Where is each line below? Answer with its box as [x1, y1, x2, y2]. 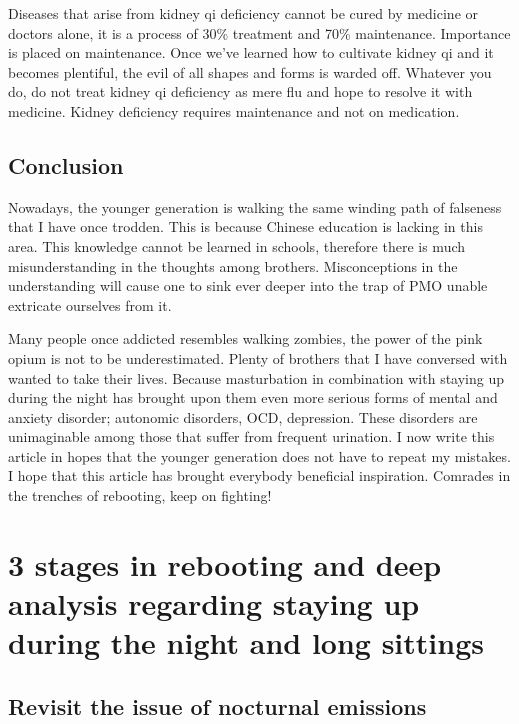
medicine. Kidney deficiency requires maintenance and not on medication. [8, 100, 460, 121]
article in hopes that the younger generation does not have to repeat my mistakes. [8, 445, 511, 466]
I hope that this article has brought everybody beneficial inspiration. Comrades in [8, 465, 511, 486]
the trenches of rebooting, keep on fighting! [8, 485, 272, 506]
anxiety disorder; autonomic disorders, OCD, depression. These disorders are [8, 406, 478, 427]
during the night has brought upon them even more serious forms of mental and [8, 387, 498, 408]
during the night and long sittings [8, 622, 484, 663]
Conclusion [8, 149, 124, 180]
